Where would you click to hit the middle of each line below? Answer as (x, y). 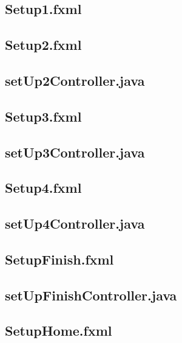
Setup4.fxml (43, 188)
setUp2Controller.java (75, 80)
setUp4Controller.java (75, 223)
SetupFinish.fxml (59, 259)
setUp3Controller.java (75, 152)
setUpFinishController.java (91, 295)
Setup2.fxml (43, 45)
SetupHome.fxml (59, 331)
